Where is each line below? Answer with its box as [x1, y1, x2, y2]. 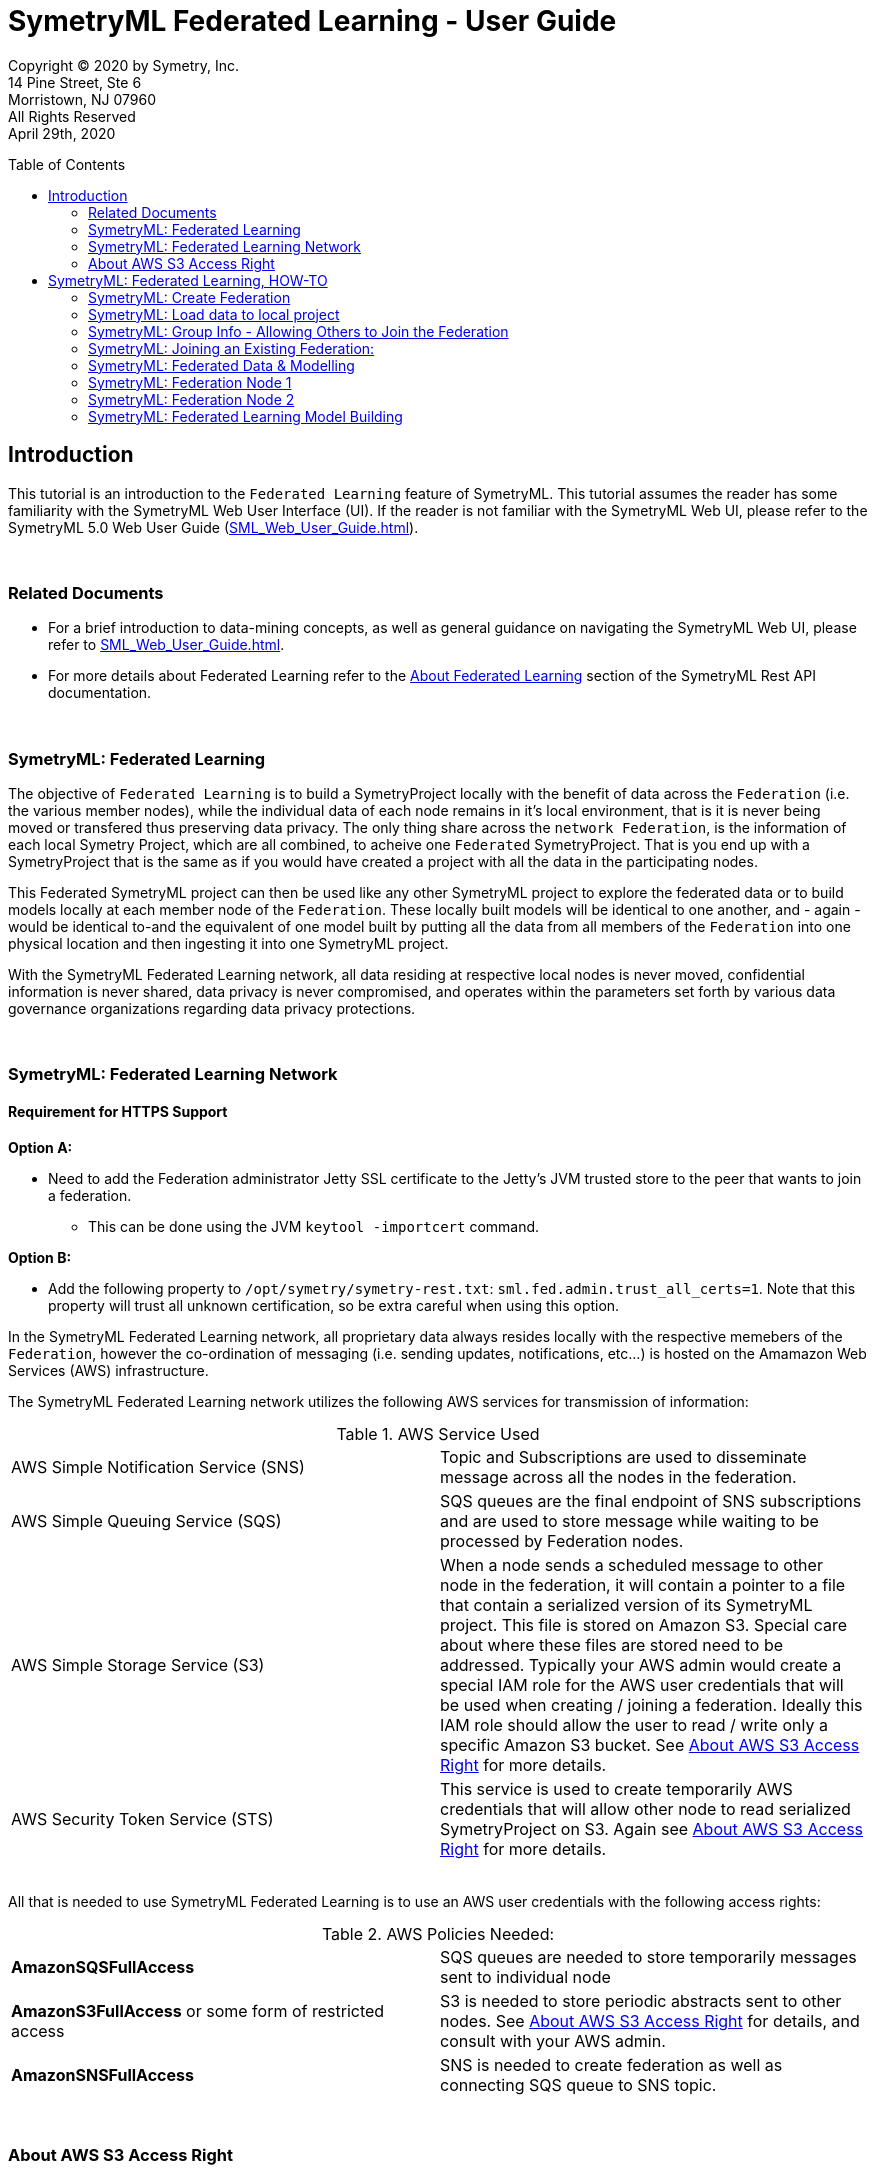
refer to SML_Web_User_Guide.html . [48, 636, 285, 654]
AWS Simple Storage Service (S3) [11, 1654, 265, 1675]
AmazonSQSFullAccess [11, 1956, 195, 1977]
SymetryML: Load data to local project [88, 305, 340, 323]
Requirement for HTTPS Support [8, 1103, 228, 1121]
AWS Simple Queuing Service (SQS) [11, 1510, 282, 1531]
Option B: [8, 1248, 72, 1266]
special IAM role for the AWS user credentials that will [440, 1674, 844, 1695]
